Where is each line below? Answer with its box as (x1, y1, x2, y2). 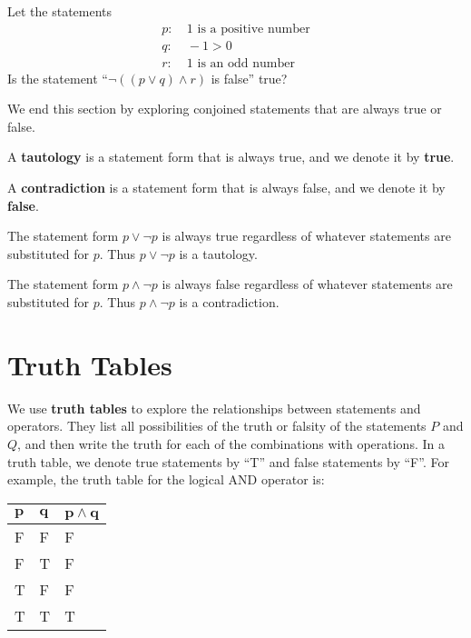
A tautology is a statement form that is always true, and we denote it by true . (7, 147, 455, 166)
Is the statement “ (7, 68, 108, 87)
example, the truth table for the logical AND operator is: (7, 470, 325, 489)
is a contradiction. (179, 293, 280, 312)
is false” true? (211, 68, 288, 87)
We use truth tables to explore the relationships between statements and (7, 398, 421, 417)
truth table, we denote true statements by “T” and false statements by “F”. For (7, 452, 449, 471)
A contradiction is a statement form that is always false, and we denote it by (7, 178, 446, 197)
